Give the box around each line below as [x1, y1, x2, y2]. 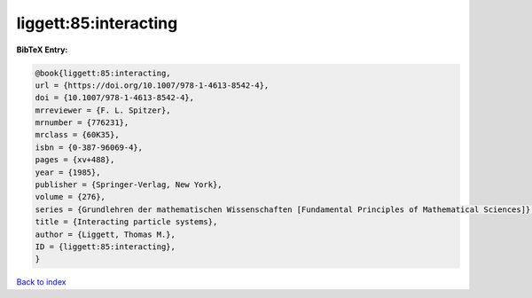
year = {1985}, [35, 167, 101, 177]
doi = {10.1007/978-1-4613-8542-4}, [35, 93, 195, 103]
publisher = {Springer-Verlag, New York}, [35, 180, 223, 190]
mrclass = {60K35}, [35, 129, 120, 140]
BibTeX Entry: [16, 44, 68, 55]
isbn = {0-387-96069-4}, [35, 142, 144, 153]
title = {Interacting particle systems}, [35, 217, 218, 227]
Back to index [16, 277, 66, 287]
